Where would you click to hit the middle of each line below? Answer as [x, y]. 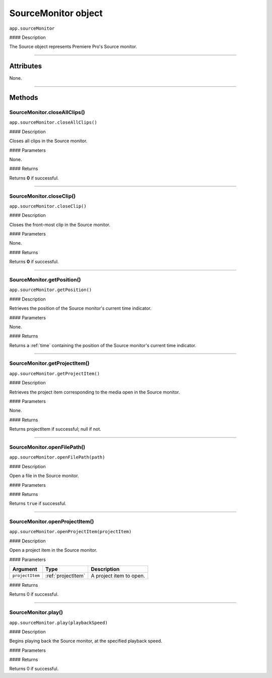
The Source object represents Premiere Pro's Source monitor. [73, 47]
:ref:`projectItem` [65, 576]
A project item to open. [118, 576]
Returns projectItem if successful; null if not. [55, 429]
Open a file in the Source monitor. [44, 476]
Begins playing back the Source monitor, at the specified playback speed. [86, 641]
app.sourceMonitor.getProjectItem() [55, 374]
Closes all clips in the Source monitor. [48, 141]
